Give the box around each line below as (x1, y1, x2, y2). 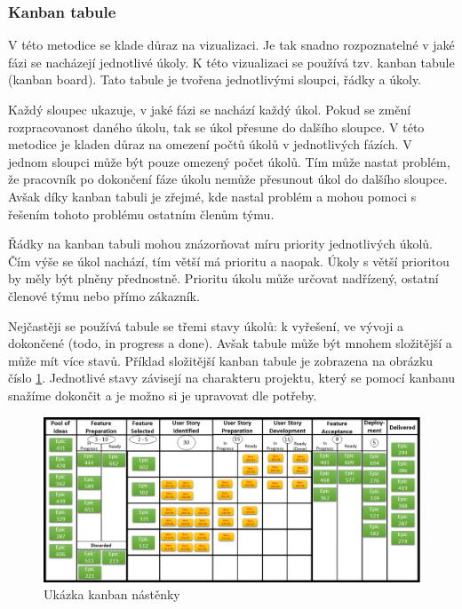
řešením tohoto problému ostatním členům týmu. (8, 204, 275, 223)
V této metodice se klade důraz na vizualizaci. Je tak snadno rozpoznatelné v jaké (8, 36, 455, 54)
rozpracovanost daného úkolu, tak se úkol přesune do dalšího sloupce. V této (8, 117, 425, 136)
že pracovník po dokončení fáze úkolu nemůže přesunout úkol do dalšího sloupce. (8, 170, 448, 188)
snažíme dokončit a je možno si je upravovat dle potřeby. (8, 385, 317, 404)
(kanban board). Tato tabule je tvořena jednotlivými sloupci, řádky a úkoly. (8, 70, 422, 89)
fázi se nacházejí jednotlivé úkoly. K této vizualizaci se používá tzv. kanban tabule (8, 52, 455, 71)
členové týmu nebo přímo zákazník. (8, 286, 200, 304)
